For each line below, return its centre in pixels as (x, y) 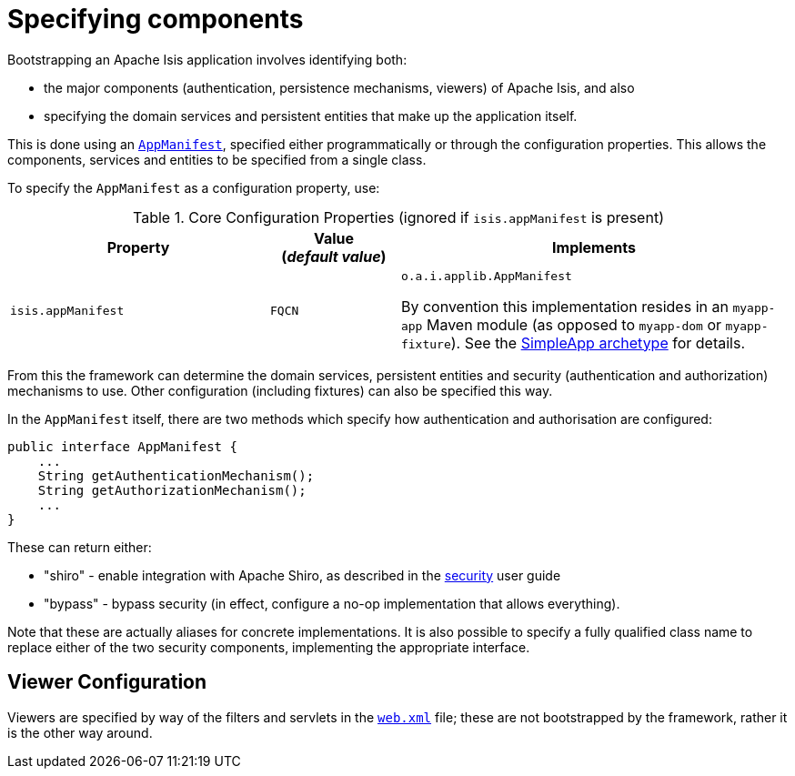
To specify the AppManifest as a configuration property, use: (194, 187)
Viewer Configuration (107, 682)
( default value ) (334, 256)
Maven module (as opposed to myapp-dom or (574, 324)
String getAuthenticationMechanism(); (176, 475)
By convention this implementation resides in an (564, 306)
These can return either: (80, 547)
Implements (594, 247)
